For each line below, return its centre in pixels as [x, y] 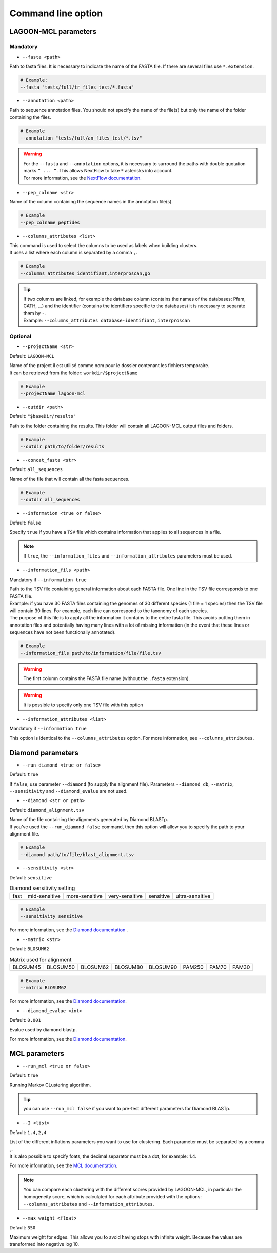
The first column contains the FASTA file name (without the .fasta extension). [107, 678]
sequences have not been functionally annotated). [63, 632]
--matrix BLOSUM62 [43, 988]
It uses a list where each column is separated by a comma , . [74, 253]
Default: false [25, 523]
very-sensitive [125, 896]
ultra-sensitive [193, 896]
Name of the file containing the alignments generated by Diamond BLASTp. [89, 820]
